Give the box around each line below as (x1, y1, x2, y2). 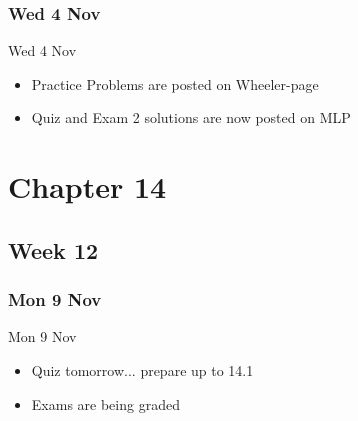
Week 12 (8, 234, 99, 265)
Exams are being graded (31, 393, 180, 414)
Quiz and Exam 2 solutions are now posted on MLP (31, 107, 351, 128)
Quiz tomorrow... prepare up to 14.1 (31, 359, 254, 380)
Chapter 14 (8, 166, 167, 207)
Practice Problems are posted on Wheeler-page (31, 73, 319, 94)
